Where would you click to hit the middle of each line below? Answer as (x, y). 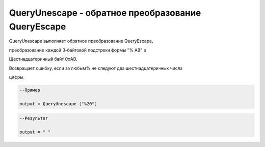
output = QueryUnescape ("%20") (58, 104)
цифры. (17, 77)
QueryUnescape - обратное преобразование (105, 13)
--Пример (30, 90)
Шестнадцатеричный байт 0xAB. (43, 59)
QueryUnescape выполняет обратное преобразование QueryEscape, (81, 41)
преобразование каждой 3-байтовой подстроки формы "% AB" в (78, 50)
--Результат (34, 118)
